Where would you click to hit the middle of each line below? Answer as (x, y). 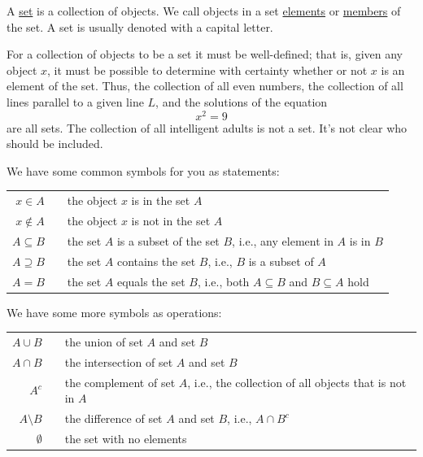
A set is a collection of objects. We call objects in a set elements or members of (204, 11)
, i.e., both (223, 281)
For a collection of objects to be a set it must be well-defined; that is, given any (205, 54)
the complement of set (120, 382)
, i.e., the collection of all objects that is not (297, 382)
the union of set (104, 341)
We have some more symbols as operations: (114, 312)
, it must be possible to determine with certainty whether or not (207, 70)
